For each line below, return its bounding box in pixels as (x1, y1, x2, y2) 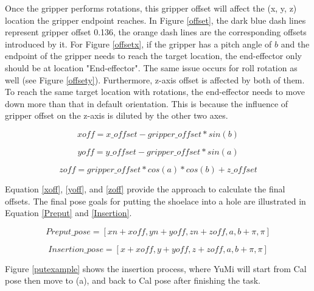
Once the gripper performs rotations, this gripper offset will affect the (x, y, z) (5, 2, 297, 14)
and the (281, 37, 310, 50)
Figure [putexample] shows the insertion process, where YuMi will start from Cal (5, 262, 307, 275)
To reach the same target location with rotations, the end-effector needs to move (5, 85, 305, 98)
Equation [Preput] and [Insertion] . (5, 206, 132, 219)
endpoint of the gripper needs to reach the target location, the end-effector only (5, 49, 302, 62)
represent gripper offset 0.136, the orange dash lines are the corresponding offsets (5, 26, 307, 38)
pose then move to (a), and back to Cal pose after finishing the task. (5, 274, 260, 287)
